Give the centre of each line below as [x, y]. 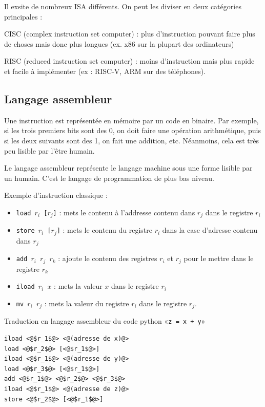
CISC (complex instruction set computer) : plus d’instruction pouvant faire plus [130, 34]
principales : [23, 16]
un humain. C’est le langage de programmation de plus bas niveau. [109, 178]
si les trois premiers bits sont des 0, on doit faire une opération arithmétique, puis [132, 130]
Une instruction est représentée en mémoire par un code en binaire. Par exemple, [131, 120]
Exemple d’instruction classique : [56, 195]
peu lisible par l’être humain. [49, 150]
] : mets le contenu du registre [104, 230]
